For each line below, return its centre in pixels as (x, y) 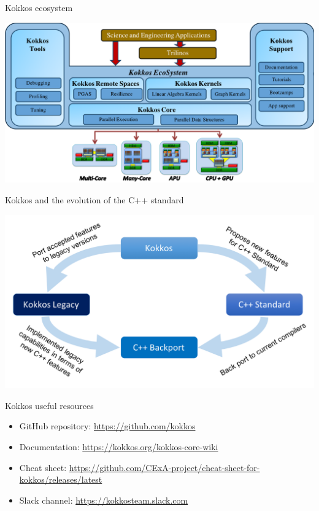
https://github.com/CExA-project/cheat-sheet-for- (164, 467)
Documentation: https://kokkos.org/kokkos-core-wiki (119, 446)
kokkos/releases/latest (61, 479)
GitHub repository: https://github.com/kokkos (107, 426)
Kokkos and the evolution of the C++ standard (94, 200)
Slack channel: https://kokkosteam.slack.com (104, 500)
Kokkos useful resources (49, 405)
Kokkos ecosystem (39, 7)
